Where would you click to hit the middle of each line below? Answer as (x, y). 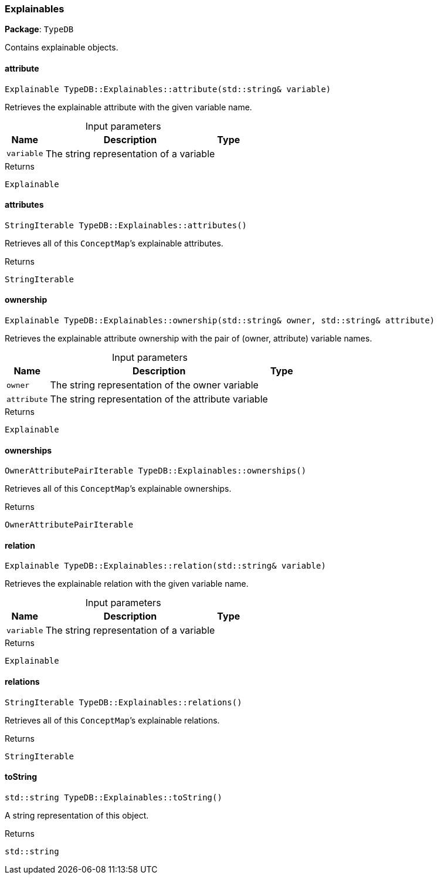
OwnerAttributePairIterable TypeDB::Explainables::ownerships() (156, 471)
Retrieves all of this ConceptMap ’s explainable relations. (112, 720)
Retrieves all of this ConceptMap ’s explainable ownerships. (118, 489)
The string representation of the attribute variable (159, 399)
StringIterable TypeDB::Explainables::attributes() (126, 225)
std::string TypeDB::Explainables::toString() (113, 797)
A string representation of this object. (77, 815)
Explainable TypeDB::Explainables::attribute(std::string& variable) (168, 89)
